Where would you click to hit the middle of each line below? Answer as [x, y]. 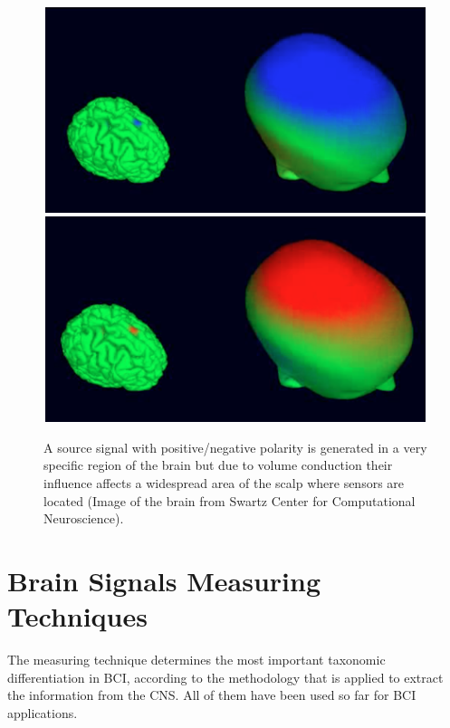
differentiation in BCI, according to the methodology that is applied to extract [225, 677]
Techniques [77, 616]
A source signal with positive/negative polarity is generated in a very [235, 447]
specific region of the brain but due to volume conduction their [218, 465]
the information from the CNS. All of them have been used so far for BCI [212, 695]
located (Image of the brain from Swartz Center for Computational [230, 500]
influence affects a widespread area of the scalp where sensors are [224, 482]
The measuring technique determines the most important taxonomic [196, 659]
